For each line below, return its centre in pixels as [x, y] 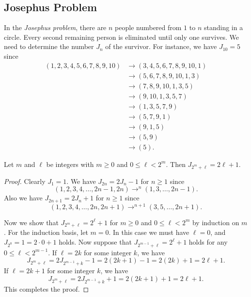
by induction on [216, 222]
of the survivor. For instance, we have [161, 46]
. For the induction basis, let [46, 232]
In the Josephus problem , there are [55, 27]
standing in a [223, 27]
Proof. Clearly [25, 181]
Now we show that [31, 222]
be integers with [70, 164]
